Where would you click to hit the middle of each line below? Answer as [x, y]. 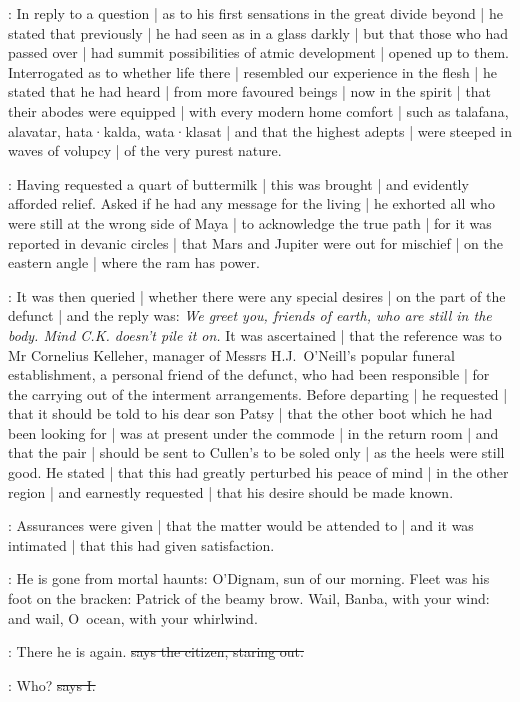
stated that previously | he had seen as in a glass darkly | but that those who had [258, 32]
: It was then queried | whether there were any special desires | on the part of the [257, 295]
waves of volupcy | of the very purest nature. [145, 150]
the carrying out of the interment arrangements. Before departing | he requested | [258, 393]
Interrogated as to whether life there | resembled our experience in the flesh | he [252, 71]
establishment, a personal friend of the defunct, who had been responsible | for [249, 374]
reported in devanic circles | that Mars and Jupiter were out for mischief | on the [255, 242]
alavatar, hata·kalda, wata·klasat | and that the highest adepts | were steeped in [260, 130]
